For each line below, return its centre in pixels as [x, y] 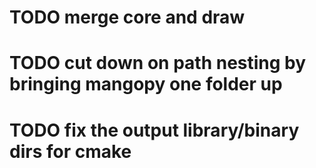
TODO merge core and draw [127, 17]
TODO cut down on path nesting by [158, 63]
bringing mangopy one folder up [146, 84]
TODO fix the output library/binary [154, 130]
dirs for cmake [70, 151]
